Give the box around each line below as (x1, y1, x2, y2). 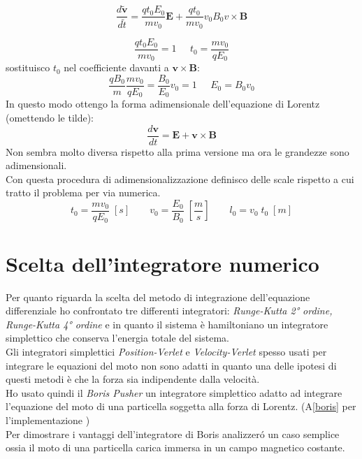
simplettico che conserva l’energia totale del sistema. (6, 330, 229, 345)
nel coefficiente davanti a (64, 60, 169, 75)
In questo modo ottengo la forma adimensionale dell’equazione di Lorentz (6, 96, 320, 111)
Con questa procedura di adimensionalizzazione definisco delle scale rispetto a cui (6, 171, 354, 186)
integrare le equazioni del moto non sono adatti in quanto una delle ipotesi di (6, 358, 337, 372)
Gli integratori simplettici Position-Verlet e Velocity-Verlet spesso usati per (6, 344, 327, 358)
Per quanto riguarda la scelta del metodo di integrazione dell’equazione (6, 289, 310, 304)
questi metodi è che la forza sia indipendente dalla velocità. (6, 372, 260, 386)
